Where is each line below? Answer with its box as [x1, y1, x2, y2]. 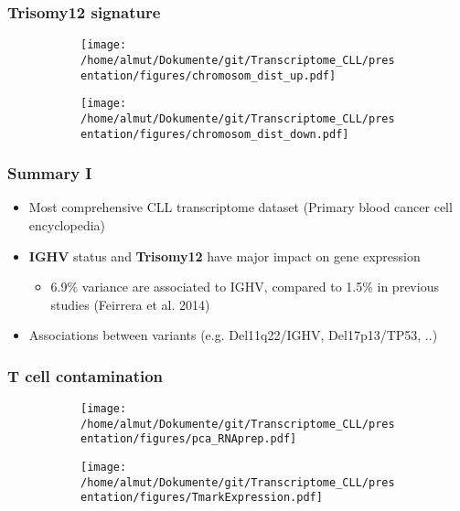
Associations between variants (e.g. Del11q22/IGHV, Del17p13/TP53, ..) [28, 325, 438, 345]
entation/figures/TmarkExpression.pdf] [80, 491, 323, 505]
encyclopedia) [28, 215, 106, 234]
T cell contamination [7, 364, 164, 387]
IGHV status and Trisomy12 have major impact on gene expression [28, 246, 421, 265]
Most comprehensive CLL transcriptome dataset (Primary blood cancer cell [28, 197, 453, 217]
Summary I [7, 162, 92, 185]
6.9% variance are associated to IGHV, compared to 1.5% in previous [50, 277, 439, 296]
